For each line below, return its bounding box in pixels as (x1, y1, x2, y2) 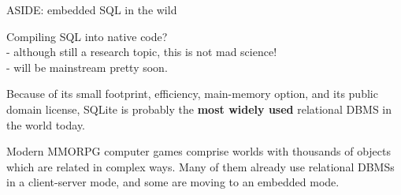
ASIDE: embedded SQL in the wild (6, 2, 177, 17)
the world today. (6, 116, 86, 133)
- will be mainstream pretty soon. (6, 58, 168, 75)
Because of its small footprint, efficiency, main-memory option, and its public (6, 85, 378, 102)
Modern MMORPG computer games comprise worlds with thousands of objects (6, 143, 391, 159)
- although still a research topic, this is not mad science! (6, 43, 277, 60)
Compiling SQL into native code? (6, 28, 168, 44)
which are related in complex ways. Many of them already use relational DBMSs (6, 158, 395, 174)
